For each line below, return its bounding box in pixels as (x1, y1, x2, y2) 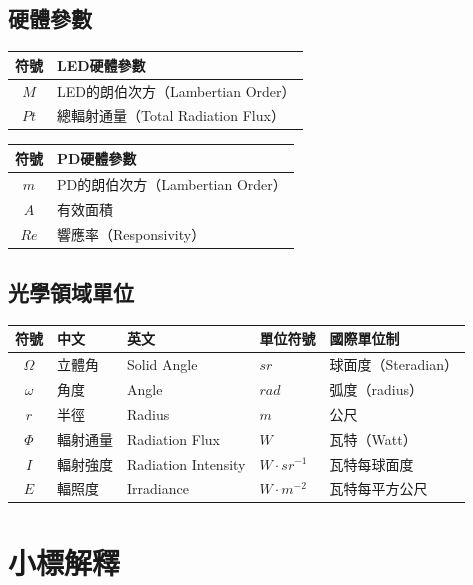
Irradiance (127, 478, 189, 499)
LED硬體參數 (57, 54, 146, 75)
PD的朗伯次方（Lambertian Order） (57, 173, 287, 194)
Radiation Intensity (127, 453, 246, 474)
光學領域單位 (8, 277, 134, 307)
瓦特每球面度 (329, 453, 414, 474)
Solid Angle (127, 354, 198, 375)
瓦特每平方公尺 (329, 478, 428, 499)
